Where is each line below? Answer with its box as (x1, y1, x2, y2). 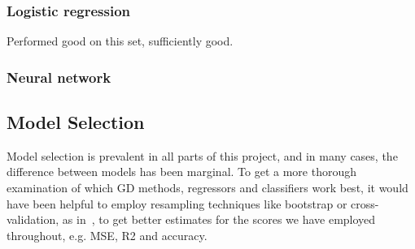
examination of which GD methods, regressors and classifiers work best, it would (7, 179, 408, 196)
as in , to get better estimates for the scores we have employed (62, 211, 376, 228)
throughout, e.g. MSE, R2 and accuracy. (7, 226, 207, 243)
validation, (7, 211, 59, 228)
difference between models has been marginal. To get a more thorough (7, 163, 356, 180)
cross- (351, 195, 379, 212)
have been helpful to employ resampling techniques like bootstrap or (7, 195, 347, 212)
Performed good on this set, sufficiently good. (7, 32, 234, 49)
